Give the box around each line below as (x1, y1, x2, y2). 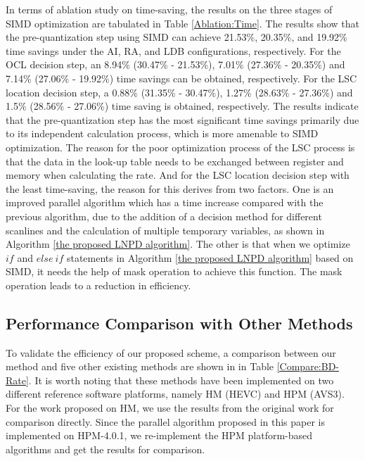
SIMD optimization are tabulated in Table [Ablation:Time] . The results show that (6, 15, 359, 30)
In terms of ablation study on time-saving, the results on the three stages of (6, 2, 333, 16)
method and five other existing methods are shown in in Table (6, 359, 274, 374)
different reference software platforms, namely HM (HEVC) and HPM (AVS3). (6, 386, 345, 401)
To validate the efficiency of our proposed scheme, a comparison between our (6, 345, 336, 360)
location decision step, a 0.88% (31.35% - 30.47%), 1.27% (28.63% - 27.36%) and (6, 84, 353, 99)
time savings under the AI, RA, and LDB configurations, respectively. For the (6, 43, 341, 58)
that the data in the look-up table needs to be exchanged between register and (6, 153, 344, 168)
